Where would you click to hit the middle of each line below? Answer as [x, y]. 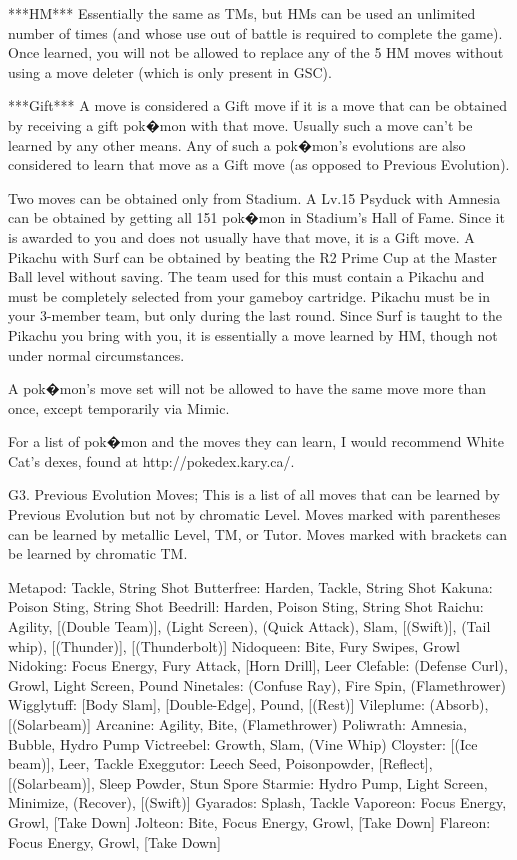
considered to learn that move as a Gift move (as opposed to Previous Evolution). [259, 164]
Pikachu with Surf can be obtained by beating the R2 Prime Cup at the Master [252, 256]
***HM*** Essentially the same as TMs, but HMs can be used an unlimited [242, 13]
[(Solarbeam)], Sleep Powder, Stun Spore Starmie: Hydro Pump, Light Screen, [248, 782]
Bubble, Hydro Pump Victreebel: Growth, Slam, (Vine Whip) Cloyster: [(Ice [243, 743]
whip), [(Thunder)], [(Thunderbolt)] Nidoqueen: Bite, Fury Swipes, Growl [234, 645]
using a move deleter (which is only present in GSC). [170, 71]
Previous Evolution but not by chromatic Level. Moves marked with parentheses [254, 514]
